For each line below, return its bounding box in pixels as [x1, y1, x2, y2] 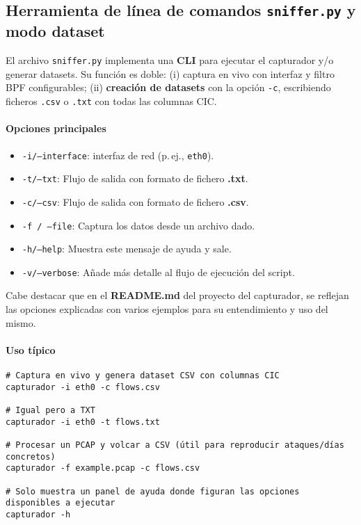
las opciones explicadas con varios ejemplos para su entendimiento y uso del [6, 302, 328, 316]
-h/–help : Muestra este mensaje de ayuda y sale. [22, 241, 232, 256]
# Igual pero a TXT [6, 405, 95, 416]
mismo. [6, 315, 36, 330]
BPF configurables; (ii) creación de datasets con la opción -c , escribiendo [6, 80, 331, 95]
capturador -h [6, 509, 71, 519]
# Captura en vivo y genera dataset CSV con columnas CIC [6, 371, 280, 381]
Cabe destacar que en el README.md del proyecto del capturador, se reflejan [6, 288, 349, 302]
